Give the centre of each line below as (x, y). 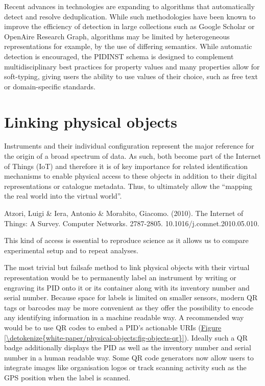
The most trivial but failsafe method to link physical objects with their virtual (127, 267)
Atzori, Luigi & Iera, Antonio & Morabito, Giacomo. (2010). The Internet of (124, 213)
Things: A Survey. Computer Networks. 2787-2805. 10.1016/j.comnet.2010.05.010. (132, 223)
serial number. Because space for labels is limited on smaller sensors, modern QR (131, 297)
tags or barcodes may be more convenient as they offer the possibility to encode (129, 307)
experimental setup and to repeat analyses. (71, 250)
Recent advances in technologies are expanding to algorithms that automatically (129, 6)
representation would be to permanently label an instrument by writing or (120, 277)
